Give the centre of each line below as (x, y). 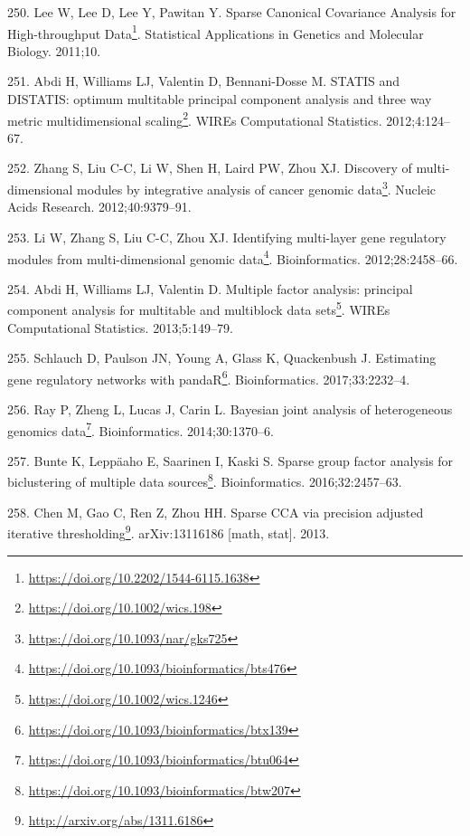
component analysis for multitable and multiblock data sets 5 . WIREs (199, 308)
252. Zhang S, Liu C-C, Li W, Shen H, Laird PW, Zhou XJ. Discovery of (210, 168)
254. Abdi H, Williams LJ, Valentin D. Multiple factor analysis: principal (210, 288)
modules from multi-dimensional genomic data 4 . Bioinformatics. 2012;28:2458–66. (233, 257)
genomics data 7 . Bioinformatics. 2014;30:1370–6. (141, 429)
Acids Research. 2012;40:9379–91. (99, 207)
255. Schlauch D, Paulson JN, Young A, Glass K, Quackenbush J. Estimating (222, 358)
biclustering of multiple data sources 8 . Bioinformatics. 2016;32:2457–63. (205, 480)
